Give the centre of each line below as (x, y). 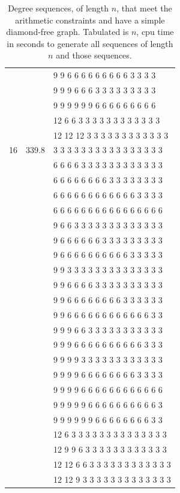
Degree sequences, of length (58, 8)
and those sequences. (94, 55)
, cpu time (155, 32)
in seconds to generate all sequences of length (90, 43)
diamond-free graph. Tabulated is (67, 32)
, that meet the (144, 8)
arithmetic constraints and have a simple (90, 20)
